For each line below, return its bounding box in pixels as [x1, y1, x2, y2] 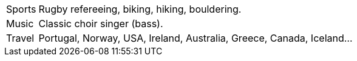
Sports [6, 3, 36, 15]
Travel [6, 32, 35, 44]
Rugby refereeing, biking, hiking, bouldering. [38, 3, 242, 15]
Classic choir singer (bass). [38, 18, 163, 30]
